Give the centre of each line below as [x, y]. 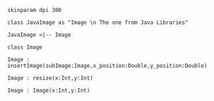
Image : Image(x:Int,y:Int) [49, 90]
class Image [25, 47]
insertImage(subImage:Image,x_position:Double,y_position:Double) [107, 66]
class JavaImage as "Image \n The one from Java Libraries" [98, 23]
